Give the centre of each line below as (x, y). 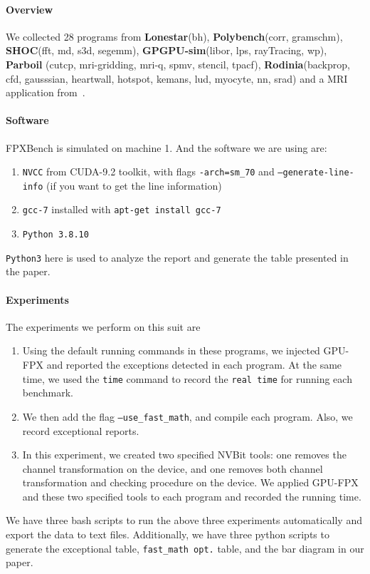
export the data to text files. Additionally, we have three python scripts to (168, 534)
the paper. (28, 271)
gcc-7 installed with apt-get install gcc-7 (122, 209)
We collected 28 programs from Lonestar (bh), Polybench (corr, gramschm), (174, 36)
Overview (30, 9)
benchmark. (48, 393)
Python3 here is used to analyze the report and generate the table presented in (177, 257)
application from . (46, 92)
